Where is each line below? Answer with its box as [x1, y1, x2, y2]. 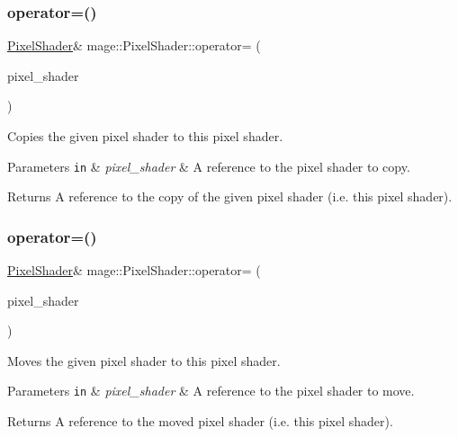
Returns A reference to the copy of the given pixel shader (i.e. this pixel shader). [7, 187, 453, 206]
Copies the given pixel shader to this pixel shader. [7, 127, 283, 145]
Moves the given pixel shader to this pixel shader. [7, 351, 281, 370]
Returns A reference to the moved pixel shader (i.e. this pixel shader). [7, 412, 393, 431]
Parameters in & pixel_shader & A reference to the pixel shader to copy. [7, 156, 410, 175]
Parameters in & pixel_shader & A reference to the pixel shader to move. [7, 381, 415, 400]
